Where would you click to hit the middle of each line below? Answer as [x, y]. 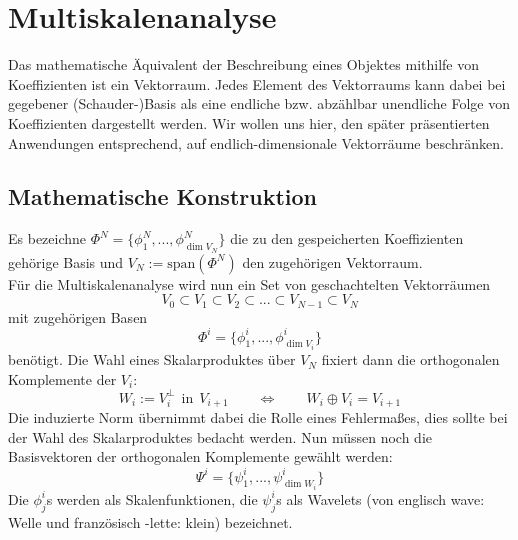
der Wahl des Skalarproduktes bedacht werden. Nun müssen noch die [220, 436]
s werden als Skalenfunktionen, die [152, 498]
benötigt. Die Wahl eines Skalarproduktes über [152, 359]
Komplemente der [62, 378]
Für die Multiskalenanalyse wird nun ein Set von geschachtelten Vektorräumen [249, 283]
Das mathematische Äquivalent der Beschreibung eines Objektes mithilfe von [243, 64]
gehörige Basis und [66, 261]
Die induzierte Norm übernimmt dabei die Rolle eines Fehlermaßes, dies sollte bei [258, 417]
